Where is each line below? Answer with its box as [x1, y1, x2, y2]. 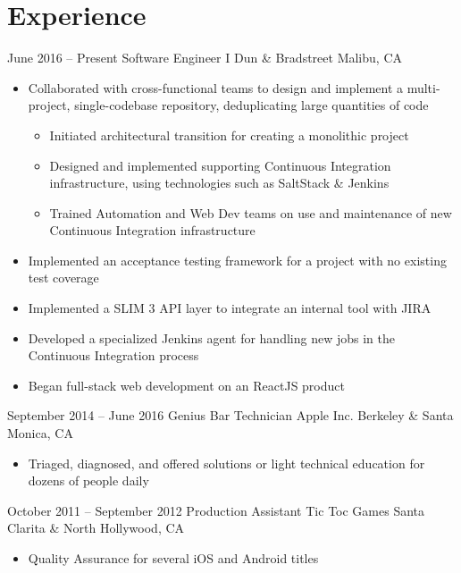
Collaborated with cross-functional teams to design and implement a [28, 78, 404, 97]
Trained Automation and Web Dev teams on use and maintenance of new [49, 203, 452, 222]
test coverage [28, 268, 99, 287]
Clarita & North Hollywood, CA [7, 518, 185, 537]
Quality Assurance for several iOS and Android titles [28, 549, 319, 567]
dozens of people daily [28, 471, 149, 490]
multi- [407, 78, 440, 97]
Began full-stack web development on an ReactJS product [28, 375, 345, 394]
